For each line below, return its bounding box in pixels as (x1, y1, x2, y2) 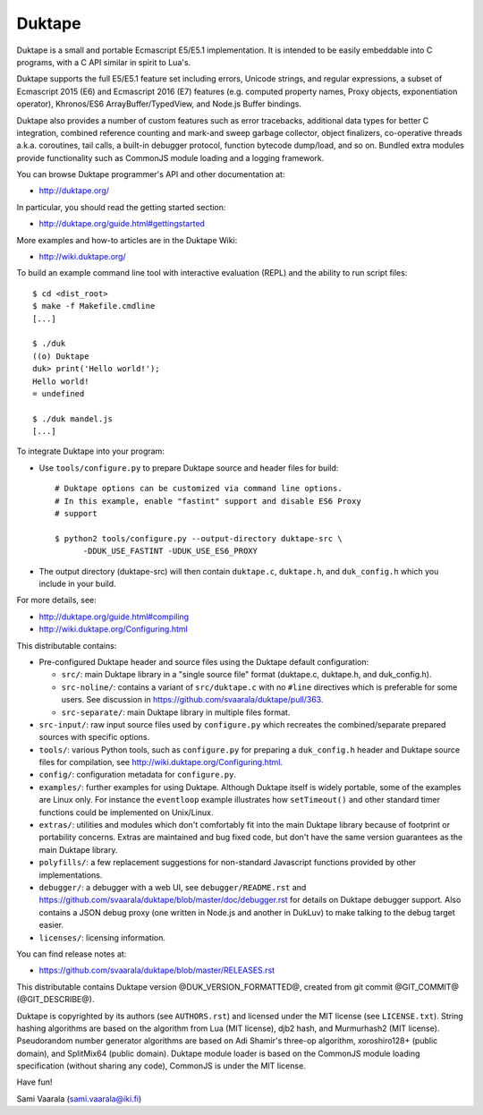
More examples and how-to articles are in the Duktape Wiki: (16, 234, 238, 245)
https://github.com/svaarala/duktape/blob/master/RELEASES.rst (38, 965, 275, 975)
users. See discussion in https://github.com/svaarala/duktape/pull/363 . (61, 694, 324, 705)
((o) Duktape (32, 351, 89, 362)
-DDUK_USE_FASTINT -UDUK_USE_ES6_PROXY (82, 546, 258, 557)
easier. (38, 920, 64, 931)
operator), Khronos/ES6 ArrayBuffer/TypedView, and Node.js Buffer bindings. (16, 98, 301, 109)
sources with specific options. (38, 732, 150, 743)
